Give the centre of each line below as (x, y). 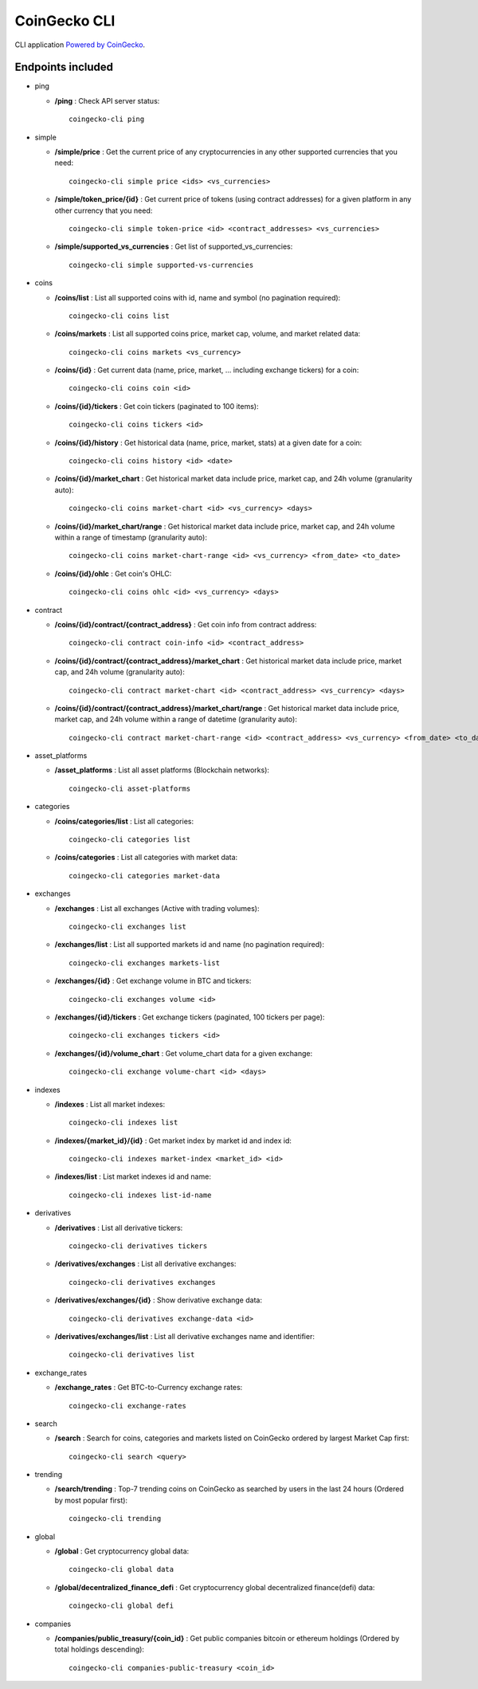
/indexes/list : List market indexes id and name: (133, 1176)
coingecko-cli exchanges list (128, 926)
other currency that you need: (104, 210)
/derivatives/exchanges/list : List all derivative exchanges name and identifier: (184, 1336)
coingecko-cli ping (107, 119)
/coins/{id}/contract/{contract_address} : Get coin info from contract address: (186, 624)
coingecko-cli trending (115, 1519)
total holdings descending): (100, 1649)
